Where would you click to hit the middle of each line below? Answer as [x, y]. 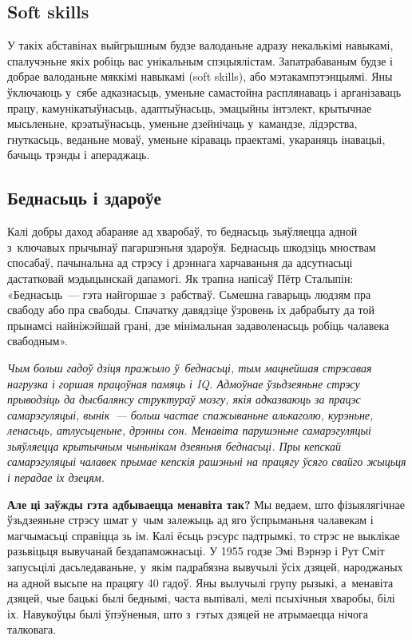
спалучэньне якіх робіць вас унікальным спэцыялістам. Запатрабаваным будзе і [200, 60]
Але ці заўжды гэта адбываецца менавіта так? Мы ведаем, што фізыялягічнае [206, 504]
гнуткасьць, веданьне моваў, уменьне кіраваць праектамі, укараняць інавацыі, [196, 139]
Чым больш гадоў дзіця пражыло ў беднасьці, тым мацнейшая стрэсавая [190, 367]
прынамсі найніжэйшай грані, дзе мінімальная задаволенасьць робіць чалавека [198, 325]
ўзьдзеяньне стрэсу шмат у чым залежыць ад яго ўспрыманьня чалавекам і [190, 520]
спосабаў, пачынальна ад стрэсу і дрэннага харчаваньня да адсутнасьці [180, 262]
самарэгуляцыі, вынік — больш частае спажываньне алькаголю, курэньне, [190, 414]
